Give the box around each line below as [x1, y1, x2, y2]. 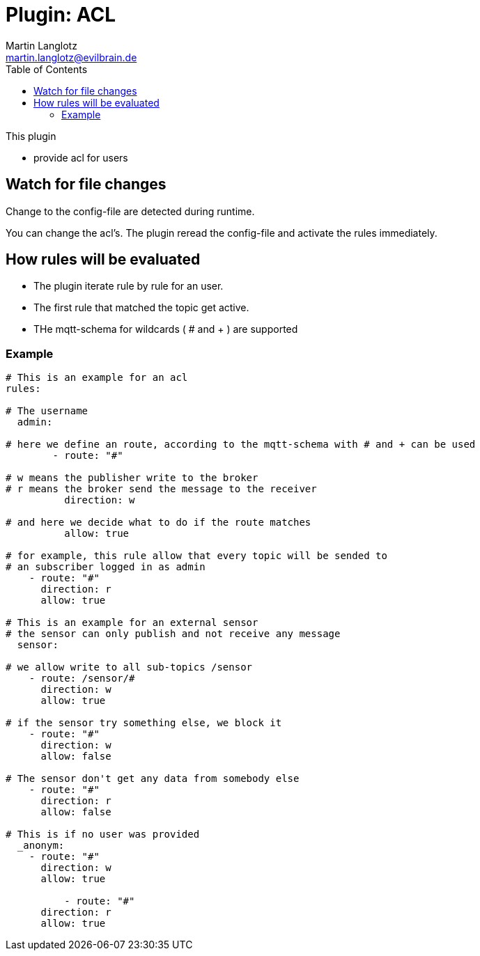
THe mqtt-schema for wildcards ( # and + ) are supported [33, 323, 298, 336]
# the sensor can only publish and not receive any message [6, 628, 341, 640]
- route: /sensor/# [29, 673, 135, 684]
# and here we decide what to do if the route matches [6, 517, 311, 528]
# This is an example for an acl [6, 372, 188, 384]
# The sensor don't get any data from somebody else [6, 773, 300, 785]
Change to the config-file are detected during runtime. [6, 205, 255, 217]
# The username [6, 405, 88, 417]
